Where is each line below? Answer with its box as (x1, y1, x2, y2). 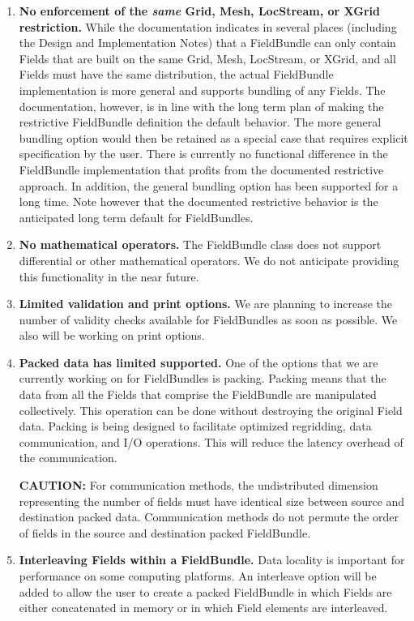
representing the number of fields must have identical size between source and (19, 492, 405, 509)
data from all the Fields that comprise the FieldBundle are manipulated (19, 386, 377, 403)
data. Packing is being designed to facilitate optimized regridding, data (19, 418, 372, 435)
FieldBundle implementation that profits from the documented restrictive (19, 161, 384, 178)
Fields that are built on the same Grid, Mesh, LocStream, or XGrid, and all (19, 49, 396, 66)
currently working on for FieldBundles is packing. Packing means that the (19, 370, 386, 387)
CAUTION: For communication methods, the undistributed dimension (19, 477, 378, 494)
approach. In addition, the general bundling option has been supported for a (19, 177, 399, 194)
